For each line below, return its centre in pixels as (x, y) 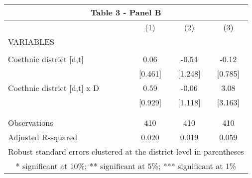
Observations (31, 123)
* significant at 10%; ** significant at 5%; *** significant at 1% (126, 166)
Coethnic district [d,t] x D (54, 88)
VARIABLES (31, 42)
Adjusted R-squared (43, 137)
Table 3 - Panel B (126, 12)
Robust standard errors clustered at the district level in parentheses (126, 151)
